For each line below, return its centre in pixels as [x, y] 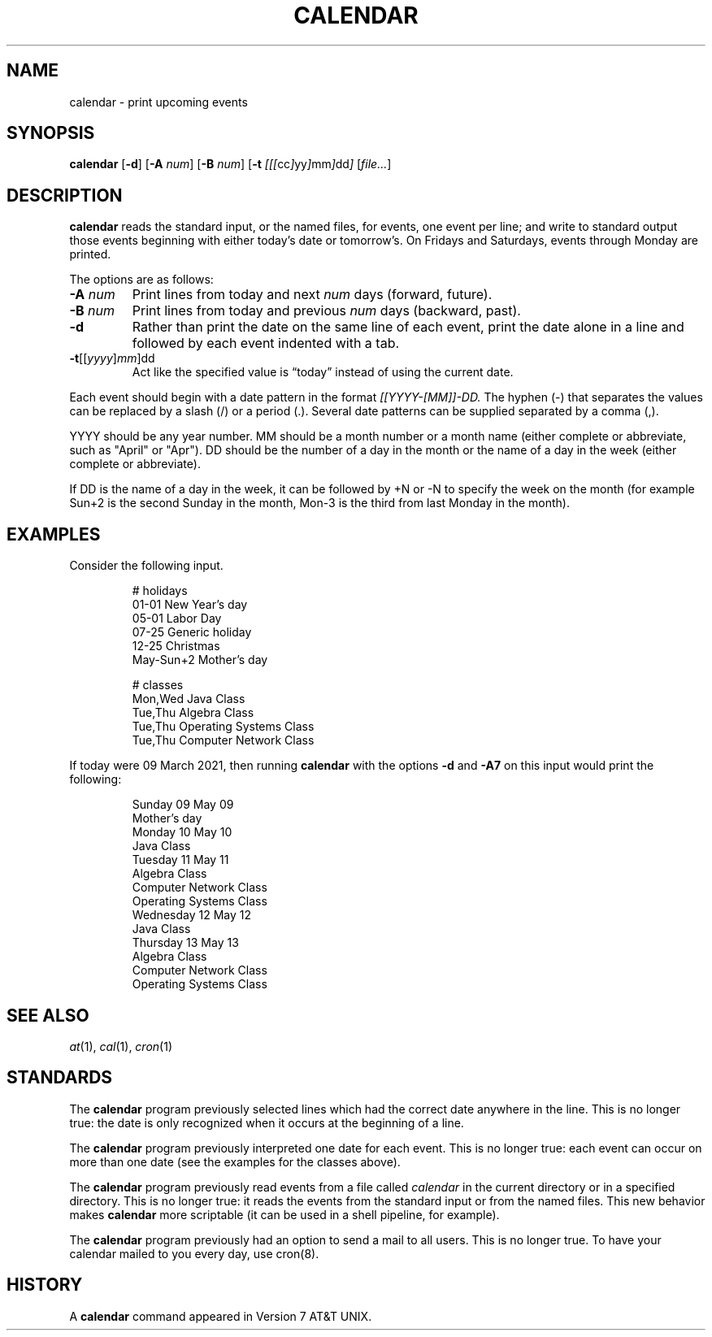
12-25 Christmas [176, 646]
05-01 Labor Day [177, 619]
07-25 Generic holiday [192, 632]
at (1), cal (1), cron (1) [121, 1046]
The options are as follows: [141, 280]
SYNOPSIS [51, 133]
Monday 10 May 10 [182, 832]
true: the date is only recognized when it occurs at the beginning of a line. [267, 1122]
